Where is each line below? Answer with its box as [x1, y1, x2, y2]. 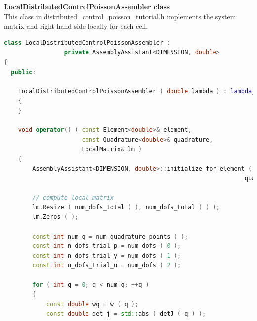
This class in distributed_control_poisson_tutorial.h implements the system [4, 11, 236, 21]
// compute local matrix [32, 194, 114, 201]
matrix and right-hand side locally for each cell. [4, 21, 148, 31]
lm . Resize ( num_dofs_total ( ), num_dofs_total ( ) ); [32, 203, 220, 211]
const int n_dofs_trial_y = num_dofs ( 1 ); [32, 252, 181, 259]
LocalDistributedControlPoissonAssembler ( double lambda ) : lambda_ [18, 87, 256, 95]
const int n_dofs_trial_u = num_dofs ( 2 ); [32, 262, 181, 269]
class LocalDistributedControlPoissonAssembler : [4, 39, 171, 46]
